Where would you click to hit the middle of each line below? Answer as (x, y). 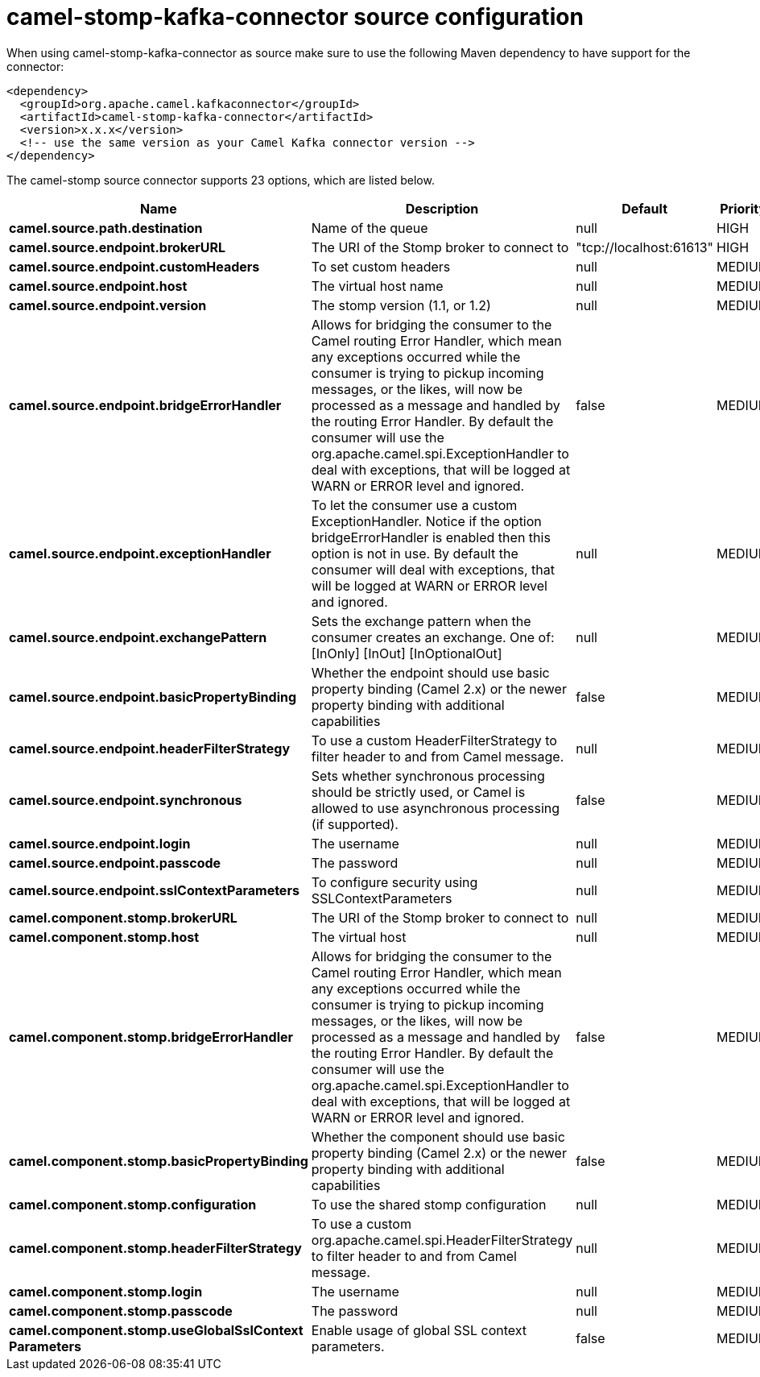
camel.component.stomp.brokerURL (123, 917)
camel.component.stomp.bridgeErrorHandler (151, 1037)
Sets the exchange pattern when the (421, 621)
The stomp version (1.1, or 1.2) (401, 305)
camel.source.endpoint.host (98, 286)
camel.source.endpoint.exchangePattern (138, 637)
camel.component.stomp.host (104, 937)
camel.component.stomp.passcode (121, 1311)
